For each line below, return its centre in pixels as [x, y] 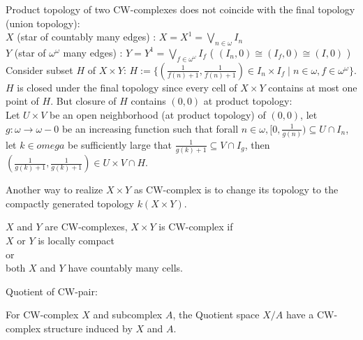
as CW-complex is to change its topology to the [236, 190]
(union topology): [43, 23]
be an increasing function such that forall [150, 128]
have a [300, 315]
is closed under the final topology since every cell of [127, 87]
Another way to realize [54, 190]
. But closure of [83, 101]
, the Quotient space [216, 315]
